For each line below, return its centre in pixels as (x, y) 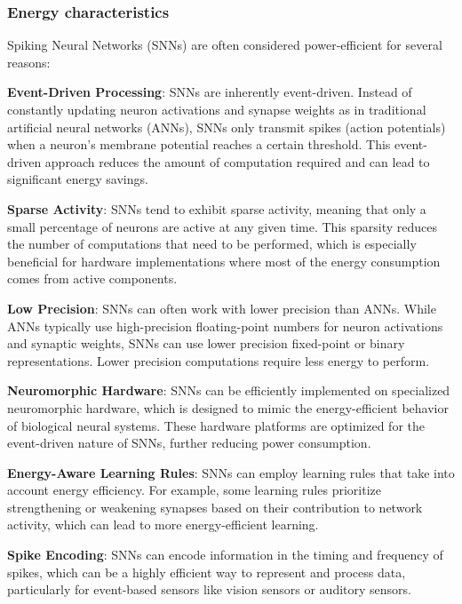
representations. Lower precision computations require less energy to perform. (219, 360)
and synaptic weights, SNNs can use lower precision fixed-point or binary (206, 343)
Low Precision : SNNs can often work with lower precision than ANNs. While (222, 308)
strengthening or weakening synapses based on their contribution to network (215, 507)
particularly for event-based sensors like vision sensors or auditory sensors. (209, 589)
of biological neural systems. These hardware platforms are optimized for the (216, 425)
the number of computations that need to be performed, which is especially (212, 244)
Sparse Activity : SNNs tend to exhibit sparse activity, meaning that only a (217, 208)
